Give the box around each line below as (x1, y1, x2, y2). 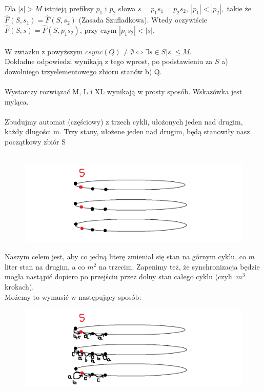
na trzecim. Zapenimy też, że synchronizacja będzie (98, 261, 260, 272)
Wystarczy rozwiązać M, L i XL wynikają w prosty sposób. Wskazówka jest (5, 86, 242, 96)
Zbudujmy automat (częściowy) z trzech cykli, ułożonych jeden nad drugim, (5, 116, 243, 127)
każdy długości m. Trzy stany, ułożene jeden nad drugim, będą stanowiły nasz (5, 126, 250, 137)
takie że (227, 3, 251, 13)
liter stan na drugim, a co (5, 261, 85, 272)
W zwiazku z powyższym (5, 46, 83, 56)
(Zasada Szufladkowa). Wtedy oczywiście (78, 14, 208, 25)
